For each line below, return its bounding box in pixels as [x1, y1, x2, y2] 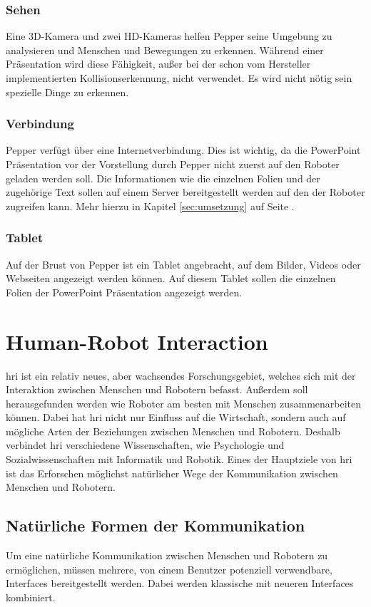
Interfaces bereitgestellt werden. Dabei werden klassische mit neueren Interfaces [6, 576, 354, 591]
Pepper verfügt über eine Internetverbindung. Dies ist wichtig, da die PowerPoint [6, 142, 361, 157]
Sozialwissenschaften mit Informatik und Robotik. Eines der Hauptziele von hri [6, 452, 352, 467]
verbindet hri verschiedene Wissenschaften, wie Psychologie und [6, 437, 285, 452]
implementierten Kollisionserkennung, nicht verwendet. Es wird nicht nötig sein [6, 71, 352, 85]
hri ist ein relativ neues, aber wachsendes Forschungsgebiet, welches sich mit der [6, 368, 356, 383]
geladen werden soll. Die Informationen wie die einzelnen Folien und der [6, 170, 320, 185]
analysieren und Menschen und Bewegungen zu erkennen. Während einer [6, 42, 324, 57]
